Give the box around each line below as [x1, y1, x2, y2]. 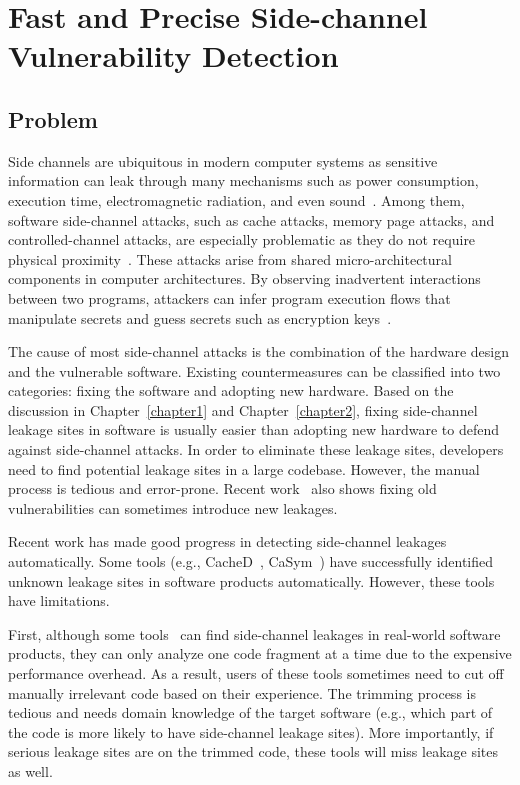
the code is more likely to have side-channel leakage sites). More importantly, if [8, 721, 494, 742]
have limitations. [8, 590, 110, 611]
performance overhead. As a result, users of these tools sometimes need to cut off [8, 663, 504, 684]
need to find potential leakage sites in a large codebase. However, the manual [8, 458, 480, 479]
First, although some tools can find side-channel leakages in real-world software [8, 623, 501, 644]
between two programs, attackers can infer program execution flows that [8, 287, 451, 308]
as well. [8, 760, 53, 781]
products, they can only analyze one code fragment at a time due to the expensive [8, 643, 512, 664]
